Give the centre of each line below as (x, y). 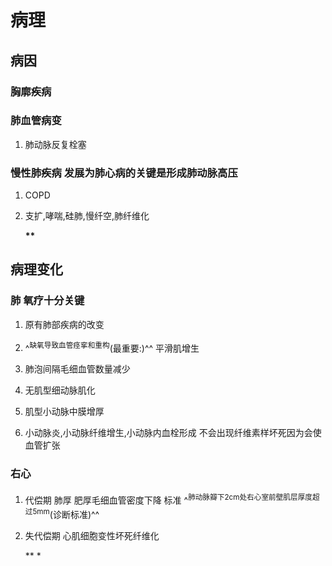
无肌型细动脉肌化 (60, 390)
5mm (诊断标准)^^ (66, 514)
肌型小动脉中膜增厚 (64, 412)
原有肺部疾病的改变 (64, 324)
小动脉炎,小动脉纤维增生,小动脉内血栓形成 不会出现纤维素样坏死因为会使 (173, 433)
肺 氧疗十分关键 (47, 301)
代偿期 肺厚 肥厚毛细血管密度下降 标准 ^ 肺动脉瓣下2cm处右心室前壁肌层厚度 (168, 499)
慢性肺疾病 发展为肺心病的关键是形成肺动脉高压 (124, 173)
